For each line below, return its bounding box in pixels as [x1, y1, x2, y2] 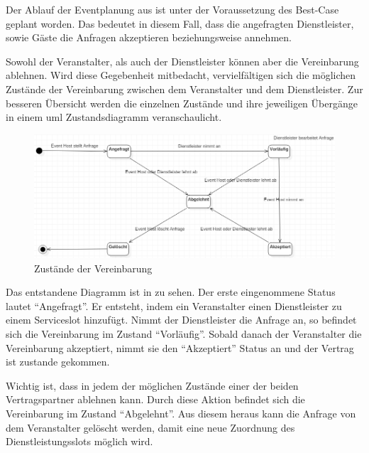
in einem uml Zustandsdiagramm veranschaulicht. [6, 110, 222, 124]
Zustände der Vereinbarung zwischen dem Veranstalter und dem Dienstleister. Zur [6, 81, 363, 96]
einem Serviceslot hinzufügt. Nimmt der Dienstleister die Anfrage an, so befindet [6, 312, 357, 327]
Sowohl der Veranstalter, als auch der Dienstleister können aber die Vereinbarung [6, 53, 359, 68]
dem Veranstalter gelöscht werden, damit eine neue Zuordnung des [6, 420, 295, 435]
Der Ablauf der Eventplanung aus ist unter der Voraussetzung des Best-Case [6, 2, 339, 16]
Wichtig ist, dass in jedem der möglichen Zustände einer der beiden [6, 378, 299, 393]
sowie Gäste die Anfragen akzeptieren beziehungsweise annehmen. [6, 30, 292, 45]
